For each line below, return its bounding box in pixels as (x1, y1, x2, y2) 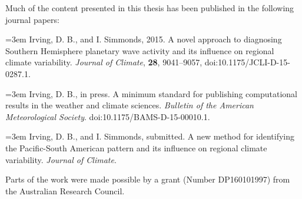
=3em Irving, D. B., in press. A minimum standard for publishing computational (5, 87, 297, 99)
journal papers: (5, 13, 59, 25)
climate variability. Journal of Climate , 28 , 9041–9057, (5, 56, 203, 68)
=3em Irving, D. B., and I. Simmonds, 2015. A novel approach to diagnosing (5, 33, 282, 45)
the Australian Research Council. (5, 184, 125, 197)
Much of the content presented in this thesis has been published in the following (5, 2, 294, 14)
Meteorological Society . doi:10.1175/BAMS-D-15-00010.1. (5, 110, 210, 122)
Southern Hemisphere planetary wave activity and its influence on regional (5, 44, 274, 57)
